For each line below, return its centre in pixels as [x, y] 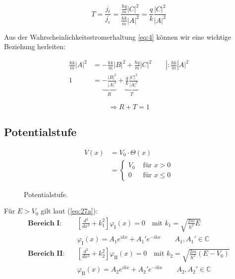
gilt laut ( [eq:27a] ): [69, 211]
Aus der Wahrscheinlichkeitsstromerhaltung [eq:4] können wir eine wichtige [118, 36]
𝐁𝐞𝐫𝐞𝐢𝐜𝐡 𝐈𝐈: [46, 254]
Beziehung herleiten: [35, 46]
